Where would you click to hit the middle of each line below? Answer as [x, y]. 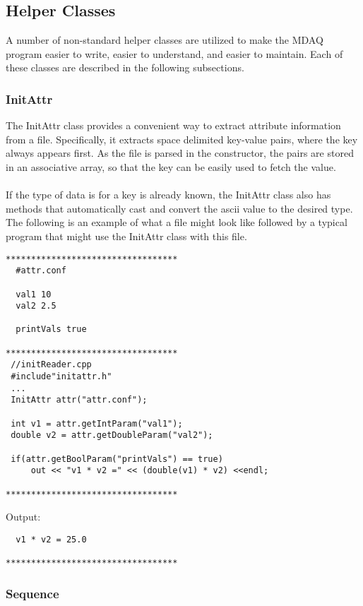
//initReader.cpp [51, 365]
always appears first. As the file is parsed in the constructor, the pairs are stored [180, 153]
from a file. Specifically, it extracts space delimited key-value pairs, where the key [182, 139]
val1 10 [34, 294]
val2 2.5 [36, 306]
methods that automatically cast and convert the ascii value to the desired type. [179, 208]
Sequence [32, 593]
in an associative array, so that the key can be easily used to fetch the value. [171, 166]
